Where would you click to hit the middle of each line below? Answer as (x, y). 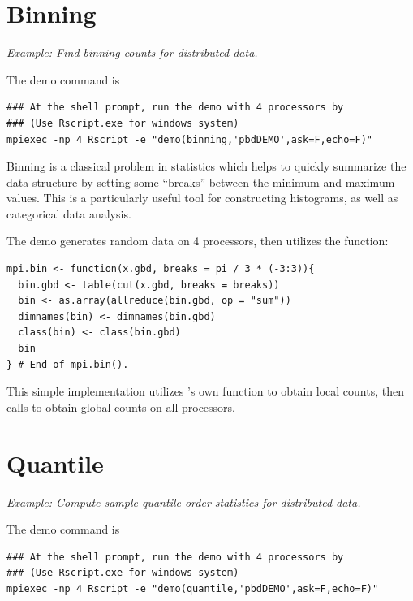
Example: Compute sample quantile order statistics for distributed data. (184, 502)
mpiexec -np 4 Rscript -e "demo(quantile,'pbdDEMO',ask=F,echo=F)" (193, 588)
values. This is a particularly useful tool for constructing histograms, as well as (202, 198)
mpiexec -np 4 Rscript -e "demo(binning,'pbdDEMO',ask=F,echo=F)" (190, 139)
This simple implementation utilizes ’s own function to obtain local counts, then (205, 391)
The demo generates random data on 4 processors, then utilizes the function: (198, 241)
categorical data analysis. (69, 213)
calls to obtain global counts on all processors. (121, 406)
